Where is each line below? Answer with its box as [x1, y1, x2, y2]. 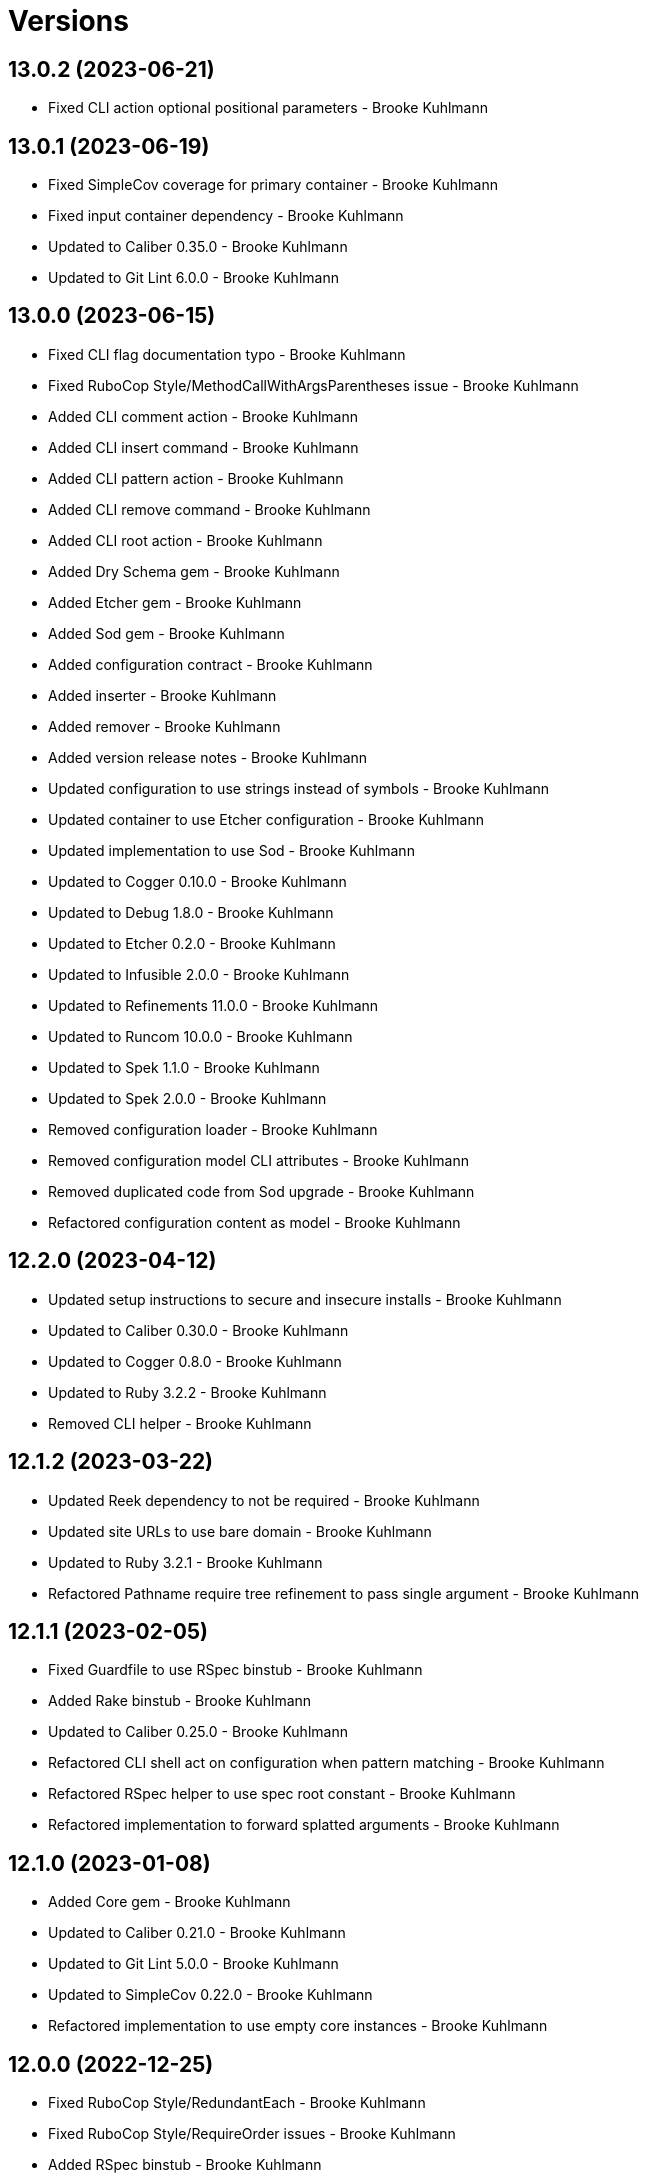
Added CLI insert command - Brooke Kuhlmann [48, 438, 359, 456]
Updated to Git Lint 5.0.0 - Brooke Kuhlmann [48, 1955, 339, 1973]
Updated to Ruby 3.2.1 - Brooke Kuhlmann [48, 1553, 323, 1571]
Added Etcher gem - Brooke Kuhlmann [48, 593, 302, 611]
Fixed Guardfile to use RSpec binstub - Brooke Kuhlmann [48, 1661, 423, 1679]
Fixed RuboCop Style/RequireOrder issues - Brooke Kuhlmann [48, 2125, 456, 2143]
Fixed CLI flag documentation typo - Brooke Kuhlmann [48, 345, 406, 363]
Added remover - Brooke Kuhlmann [48, 717, 281, 735]
